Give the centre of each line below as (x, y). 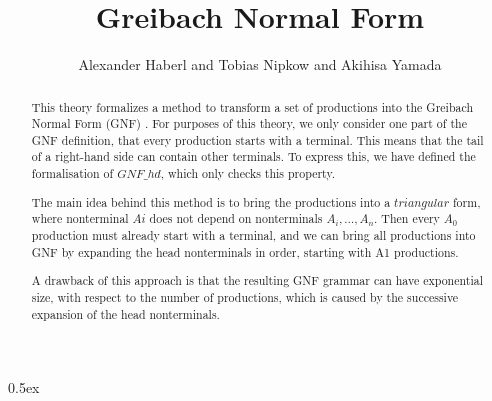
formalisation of (72, 173)
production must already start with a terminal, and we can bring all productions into (253, 235)
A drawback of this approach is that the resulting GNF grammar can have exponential (257, 280)
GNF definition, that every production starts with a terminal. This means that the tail (257, 139)
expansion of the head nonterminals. (125, 313)
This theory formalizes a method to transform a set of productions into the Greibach (252, 106)
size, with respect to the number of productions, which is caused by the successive (245, 296)
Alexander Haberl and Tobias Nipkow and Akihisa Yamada (260, 64)
